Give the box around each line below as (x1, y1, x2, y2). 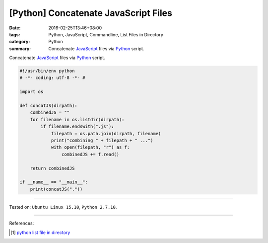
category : (9, 39, 30, 45)
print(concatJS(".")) (30, 186, 83, 192)
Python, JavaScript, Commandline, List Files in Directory (48, 31, 163, 37)
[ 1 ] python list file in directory (10, 229, 70, 236)
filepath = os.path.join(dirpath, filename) (51, 131, 161, 136)
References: (9, 220, 34, 226)
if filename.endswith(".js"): (40, 124, 114, 129)
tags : (9, 31, 20, 37)
